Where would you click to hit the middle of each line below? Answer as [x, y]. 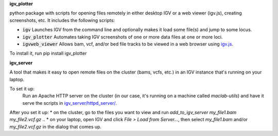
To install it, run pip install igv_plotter [48, 53]
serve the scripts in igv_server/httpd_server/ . [69, 103]
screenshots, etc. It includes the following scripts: [62, 20]
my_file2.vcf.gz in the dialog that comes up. [56, 127]
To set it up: [22, 88]
